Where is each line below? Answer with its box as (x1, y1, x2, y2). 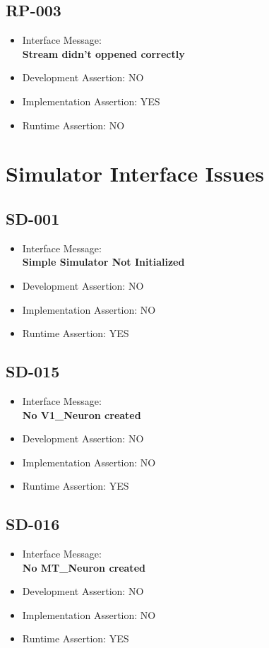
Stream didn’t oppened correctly (22, 46, 185, 61)
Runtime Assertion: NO (22, 117, 125, 132)
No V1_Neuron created (22, 407, 141, 422)
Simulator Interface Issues (6, 159, 264, 188)
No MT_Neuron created (22, 560, 145, 575)
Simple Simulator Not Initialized (22, 254, 185, 269)
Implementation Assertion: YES (22, 93, 160, 108)
